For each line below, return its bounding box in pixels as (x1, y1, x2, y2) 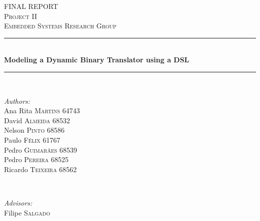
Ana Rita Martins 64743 (4, 105, 80, 116)
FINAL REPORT (4, 1, 58, 11)
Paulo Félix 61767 (4, 134, 60, 145)
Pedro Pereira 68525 (4, 154, 68, 165)
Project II (4, 10, 37, 21)
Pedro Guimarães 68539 (4, 144, 77, 155)
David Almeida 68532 (4, 115, 70, 125)
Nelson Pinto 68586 (4, 125, 64, 135)
